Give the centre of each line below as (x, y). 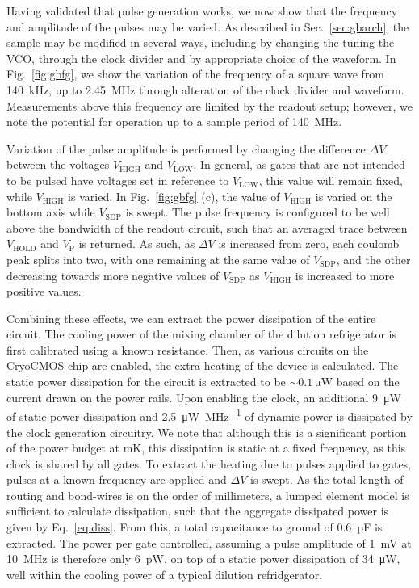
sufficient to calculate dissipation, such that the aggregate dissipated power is (198, 511)
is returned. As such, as (137, 244)
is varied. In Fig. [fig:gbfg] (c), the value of (174, 196)
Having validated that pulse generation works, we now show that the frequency (202, 10)
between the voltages (58, 164)
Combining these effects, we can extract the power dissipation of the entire (191, 318)
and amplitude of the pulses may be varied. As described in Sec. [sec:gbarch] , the (208, 26)
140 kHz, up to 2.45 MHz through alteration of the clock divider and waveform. (205, 89)
